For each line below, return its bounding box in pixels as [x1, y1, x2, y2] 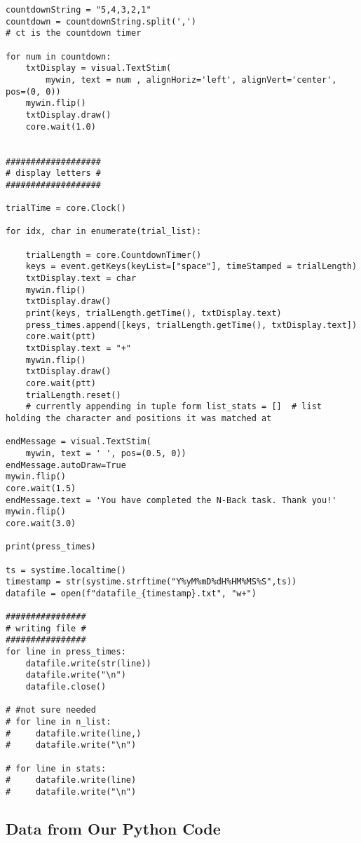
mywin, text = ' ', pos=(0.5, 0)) [25, 448, 186, 458]
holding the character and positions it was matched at [6, 413, 272, 423]
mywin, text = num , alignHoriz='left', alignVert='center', [46, 74, 337, 85]
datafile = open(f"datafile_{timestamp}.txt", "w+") [6, 588, 257, 598]
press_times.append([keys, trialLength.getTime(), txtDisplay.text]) [25, 320, 357, 330]
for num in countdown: [6, 51, 111, 62]
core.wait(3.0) [6, 518, 76, 528]
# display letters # [6, 168, 102, 179]
